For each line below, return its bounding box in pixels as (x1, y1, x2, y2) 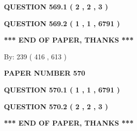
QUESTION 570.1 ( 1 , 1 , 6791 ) (4, 84, 120, 94)
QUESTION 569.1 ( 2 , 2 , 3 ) (4, 1, 108, 11)
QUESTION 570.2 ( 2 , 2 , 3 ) (4, 101, 108, 111)
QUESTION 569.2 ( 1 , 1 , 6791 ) (4, 18, 120, 28)
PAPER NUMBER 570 (4, 68, 85, 78)
